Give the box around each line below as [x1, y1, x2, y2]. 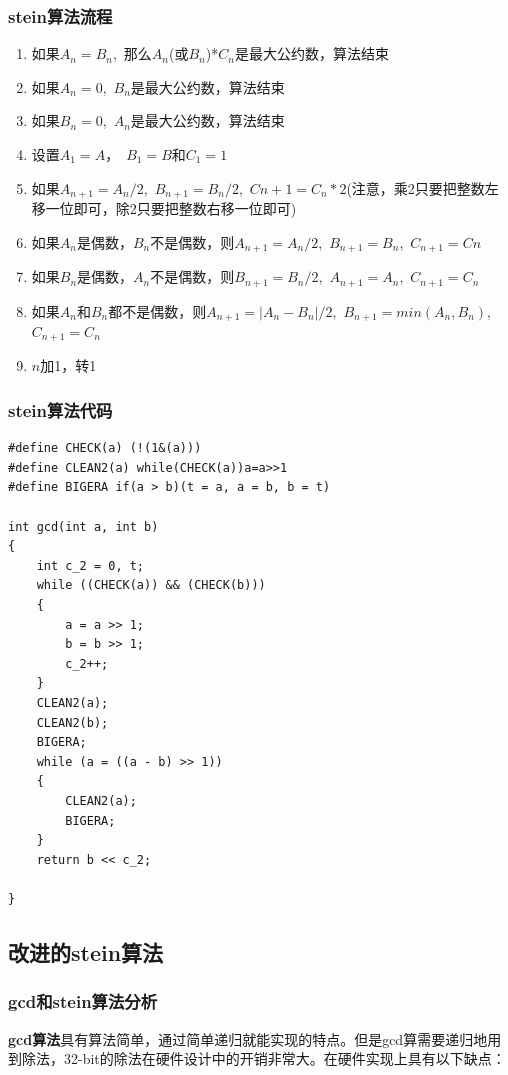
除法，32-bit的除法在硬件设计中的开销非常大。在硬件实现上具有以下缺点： [21, 1048, 506, 1069]
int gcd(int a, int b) [8, 519, 159, 534]
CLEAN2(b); [36, 715, 109, 730]
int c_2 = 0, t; [36, 558, 145, 573]
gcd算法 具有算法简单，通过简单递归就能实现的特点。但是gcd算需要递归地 [8, 1028, 488, 1049]
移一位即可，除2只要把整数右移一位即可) [31, 198, 297, 219]
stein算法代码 [8, 397, 113, 422]
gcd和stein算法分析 [8, 989, 158, 1014]
